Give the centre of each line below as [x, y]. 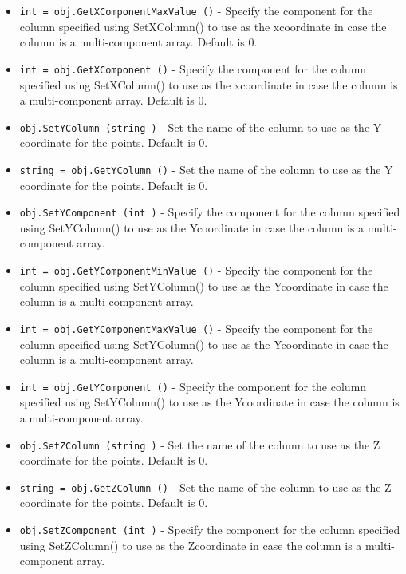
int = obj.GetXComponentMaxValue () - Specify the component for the [196, 10]
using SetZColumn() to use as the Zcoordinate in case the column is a [191, 545]
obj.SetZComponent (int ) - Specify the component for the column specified [210, 530]
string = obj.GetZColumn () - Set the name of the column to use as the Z [205, 487]
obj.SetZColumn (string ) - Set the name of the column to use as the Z [200, 444]
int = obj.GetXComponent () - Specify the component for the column [193, 68]
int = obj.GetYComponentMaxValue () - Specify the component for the [196, 328]
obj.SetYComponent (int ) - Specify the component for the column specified [210, 212]
